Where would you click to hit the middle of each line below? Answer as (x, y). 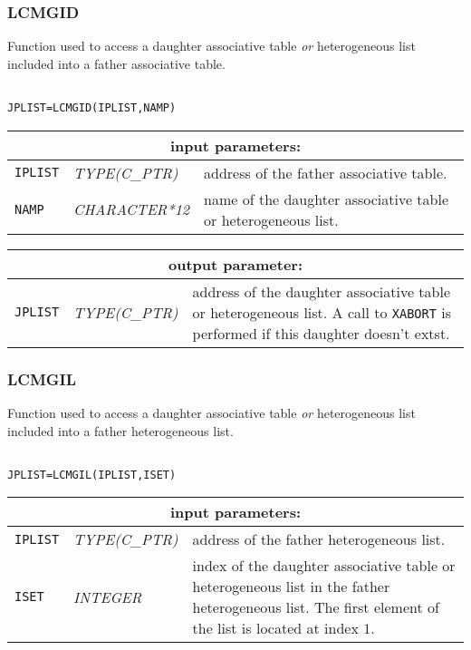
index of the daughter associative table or (324, 566)
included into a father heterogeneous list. (120, 430)
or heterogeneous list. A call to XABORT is (322, 312)
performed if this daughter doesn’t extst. (321, 333)
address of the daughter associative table (321, 291)
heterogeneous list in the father (291, 587)
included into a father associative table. (116, 63)
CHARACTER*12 (132, 209)
